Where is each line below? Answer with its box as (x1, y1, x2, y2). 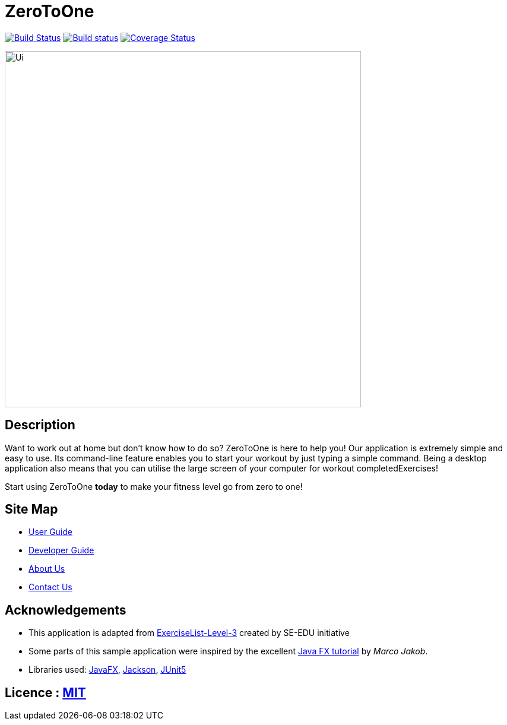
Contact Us (28, 582, 72, 593)
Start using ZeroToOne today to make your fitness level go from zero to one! (5, 481, 303, 492)
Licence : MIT (5, 685, 86, 700)
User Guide (28, 527, 73, 537)
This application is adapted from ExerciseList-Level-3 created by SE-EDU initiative (28, 628, 350, 638)
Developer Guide (28, 545, 94, 556)
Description (5, 417, 75, 433)
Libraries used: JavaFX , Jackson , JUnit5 (28, 664, 186, 675)
